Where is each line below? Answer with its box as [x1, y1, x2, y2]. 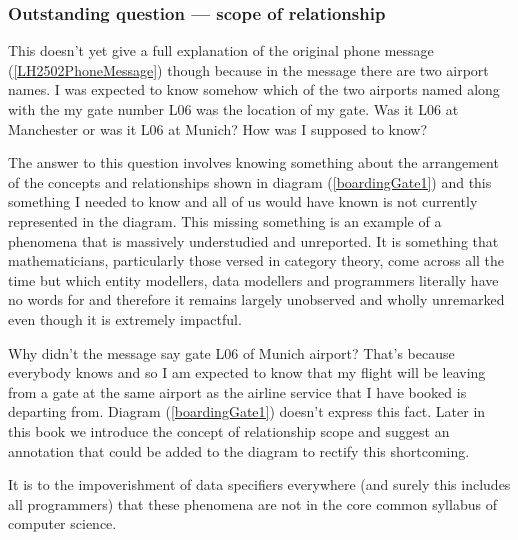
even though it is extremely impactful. [8, 308, 242, 329]
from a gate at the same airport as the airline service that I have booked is [8, 381, 467, 402]
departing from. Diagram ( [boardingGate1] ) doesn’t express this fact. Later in [8, 401, 486, 422]
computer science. [8, 513, 117, 534]
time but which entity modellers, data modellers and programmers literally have [8, 269, 499, 290]
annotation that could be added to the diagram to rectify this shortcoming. [8, 440, 470, 461]
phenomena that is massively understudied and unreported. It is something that [8, 230, 499, 251]
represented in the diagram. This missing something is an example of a [8, 210, 442, 231]
